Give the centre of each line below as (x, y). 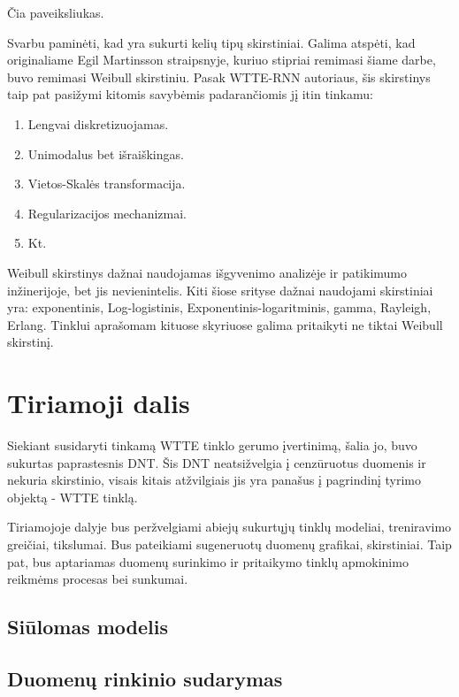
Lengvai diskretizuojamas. (98, 123)
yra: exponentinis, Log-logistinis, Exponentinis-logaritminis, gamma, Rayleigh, (219, 307)
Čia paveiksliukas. (56, 12)
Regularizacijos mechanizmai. (107, 213)
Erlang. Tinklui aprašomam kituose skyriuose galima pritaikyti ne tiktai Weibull (225, 324)
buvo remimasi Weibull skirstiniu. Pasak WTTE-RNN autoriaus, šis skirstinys (219, 77)
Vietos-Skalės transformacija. (107, 184)
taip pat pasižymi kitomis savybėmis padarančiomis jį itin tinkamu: (190, 94)
